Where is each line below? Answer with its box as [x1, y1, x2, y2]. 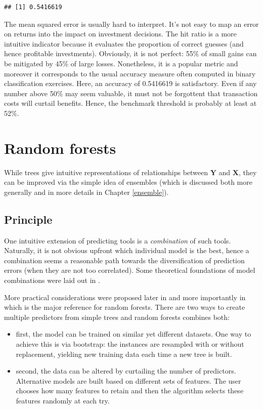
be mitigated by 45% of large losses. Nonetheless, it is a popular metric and [4, 58, 238, 68]
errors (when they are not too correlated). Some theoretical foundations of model [4, 265, 255, 275]
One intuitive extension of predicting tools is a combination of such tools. [4, 235, 231, 246]
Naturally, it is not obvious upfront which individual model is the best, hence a [4, 245, 249, 256]
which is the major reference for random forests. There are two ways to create [4, 302, 245, 312]
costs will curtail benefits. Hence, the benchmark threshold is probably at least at [4, 98, 257, 108]
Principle [4, 211, 53, 227]
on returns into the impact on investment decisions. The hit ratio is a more [4, 28, 237, 39]
